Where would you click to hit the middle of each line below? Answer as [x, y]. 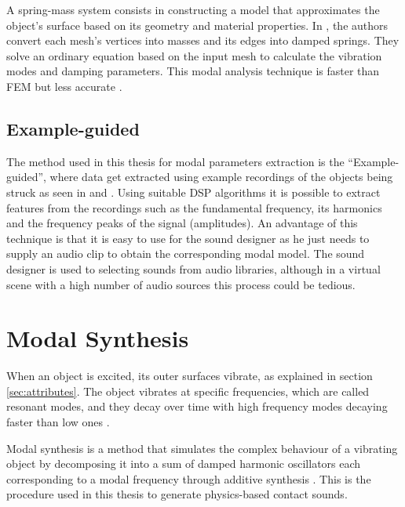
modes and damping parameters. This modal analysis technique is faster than [193, 71]
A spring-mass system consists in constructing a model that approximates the [193, 9]
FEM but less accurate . [64, 86]
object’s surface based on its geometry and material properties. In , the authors [197, 25]
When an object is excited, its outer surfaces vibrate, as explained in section [190, 376]
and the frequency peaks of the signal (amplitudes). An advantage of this [182, 223]
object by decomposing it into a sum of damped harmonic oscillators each [184, 464]
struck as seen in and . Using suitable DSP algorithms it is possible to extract [193, 192]
